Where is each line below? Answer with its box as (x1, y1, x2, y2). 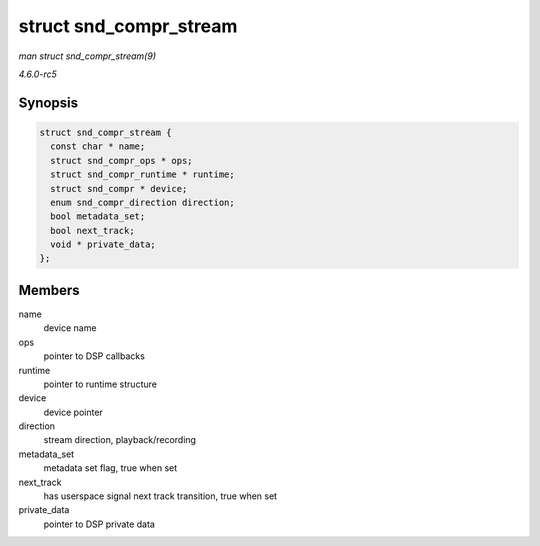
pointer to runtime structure (43, 378, 157, 390)
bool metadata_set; (50, 211, 146, 222)
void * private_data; (50, 239, 157, 250)
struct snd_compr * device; (50, 183, 188, 194)
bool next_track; (50, 225, 135, 236)
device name (43, 322, 97, 334)
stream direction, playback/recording (43, 434, 197, 446)
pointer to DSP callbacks (43, 350, 145, 362)
